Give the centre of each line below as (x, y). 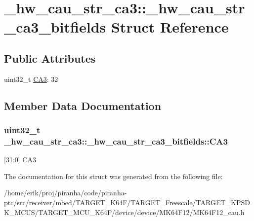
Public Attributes (50, 58)
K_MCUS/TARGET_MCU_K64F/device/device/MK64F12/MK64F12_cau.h (124, 212)
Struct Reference (170, 27)
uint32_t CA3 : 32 (31, 79)
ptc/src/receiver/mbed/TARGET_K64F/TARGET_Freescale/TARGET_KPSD (127, 203)
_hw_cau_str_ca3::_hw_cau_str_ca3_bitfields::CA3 (116, 141)
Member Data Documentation (83, 105)
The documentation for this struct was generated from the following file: (113, 176)
